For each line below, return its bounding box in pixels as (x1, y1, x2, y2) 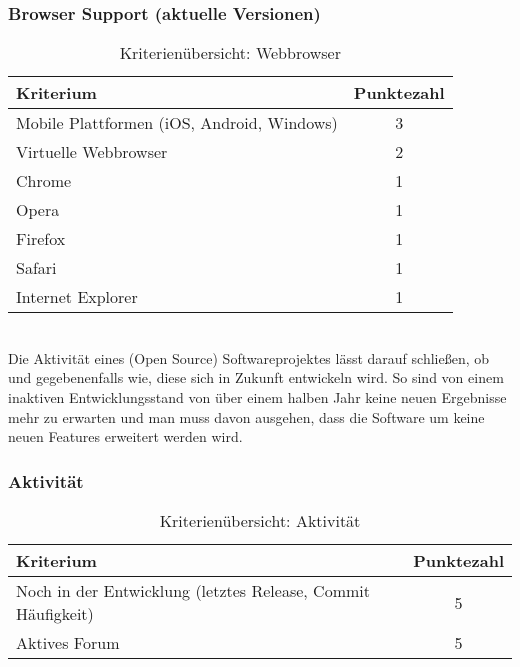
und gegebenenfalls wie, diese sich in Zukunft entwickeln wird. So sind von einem (8, 367, 504, 388)
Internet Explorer (16, 285, 138, 309)
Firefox (16, 227, 66, 251)
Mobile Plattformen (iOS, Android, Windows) (16, 111, 338, 135)
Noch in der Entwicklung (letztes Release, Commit (16, 579, 370, 602)
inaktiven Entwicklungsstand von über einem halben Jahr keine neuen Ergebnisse (8, 387, 507, 407)
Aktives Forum (16, 631, 120, 654)
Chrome (16, 169, 72, 193)
